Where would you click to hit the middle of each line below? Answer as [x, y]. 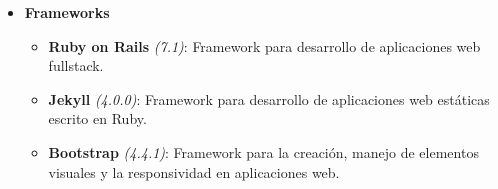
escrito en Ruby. [97, 118]
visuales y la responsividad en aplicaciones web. [194, 171]
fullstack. [76, 65]
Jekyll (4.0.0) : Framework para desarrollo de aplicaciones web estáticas [269, 98]
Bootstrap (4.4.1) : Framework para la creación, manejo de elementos [263, 151]
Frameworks [67, 12]
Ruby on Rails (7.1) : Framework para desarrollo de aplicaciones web [264, 45]
